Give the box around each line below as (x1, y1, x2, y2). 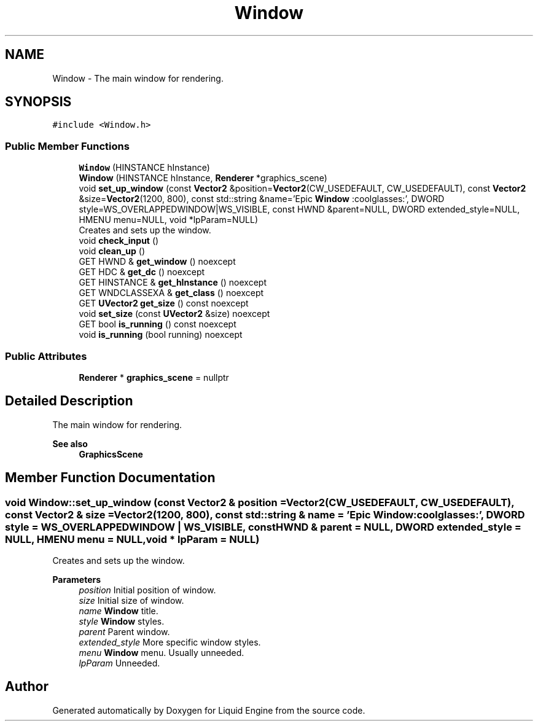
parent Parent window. (79, 626, 170, 637)
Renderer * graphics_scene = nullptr (79, 372, 229, 383)
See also (52, 438, 88, 449)
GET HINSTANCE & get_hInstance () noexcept (79, 277, 267, 288)
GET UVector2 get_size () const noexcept (79, 298, 249, 309)
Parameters (52, 574, 101, 585)
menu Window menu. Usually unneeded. (79, 647, 244, 658)
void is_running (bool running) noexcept (79, 329, 243, 340)
